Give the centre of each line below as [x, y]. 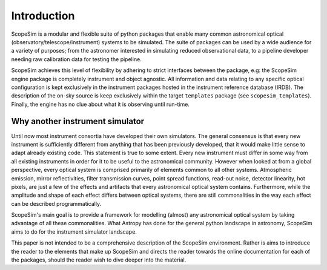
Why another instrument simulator [78, 121]
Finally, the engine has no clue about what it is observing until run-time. [101, 104]
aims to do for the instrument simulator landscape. [74, 232]
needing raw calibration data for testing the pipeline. [76, 59]
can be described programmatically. [56, 203]
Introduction [43, 16]
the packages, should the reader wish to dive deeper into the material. [99, 260]
